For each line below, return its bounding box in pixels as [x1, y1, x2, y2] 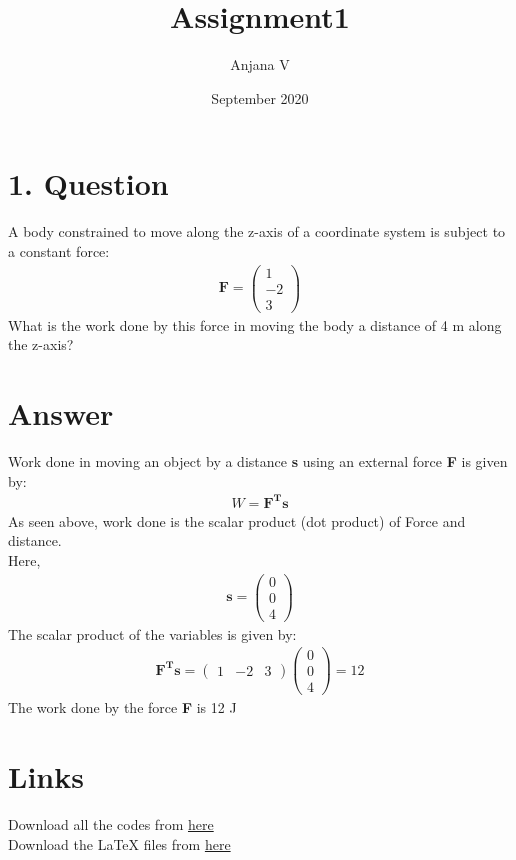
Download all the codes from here [8, 814, 214, 835]
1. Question [8, 163, 169, 204]
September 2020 [211, 87, 309, 108]
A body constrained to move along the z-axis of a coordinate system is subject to [8, 221, 506, 242]
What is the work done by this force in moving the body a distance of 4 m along [8, 314, 502, 335]
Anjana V [230, 54, 290, 75]
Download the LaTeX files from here [8, 833, 231, 854]
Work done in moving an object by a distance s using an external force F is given [8, 450, 508, 471]
